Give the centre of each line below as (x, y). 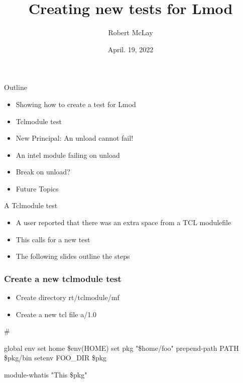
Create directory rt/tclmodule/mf (68, 297)
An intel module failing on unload (68, 155)
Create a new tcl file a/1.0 (56, 314)
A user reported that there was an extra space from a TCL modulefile (124, 222)
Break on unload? (43, 172)
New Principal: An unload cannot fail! (75, 138)
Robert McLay (131, 32)
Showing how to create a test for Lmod (76, 104)
